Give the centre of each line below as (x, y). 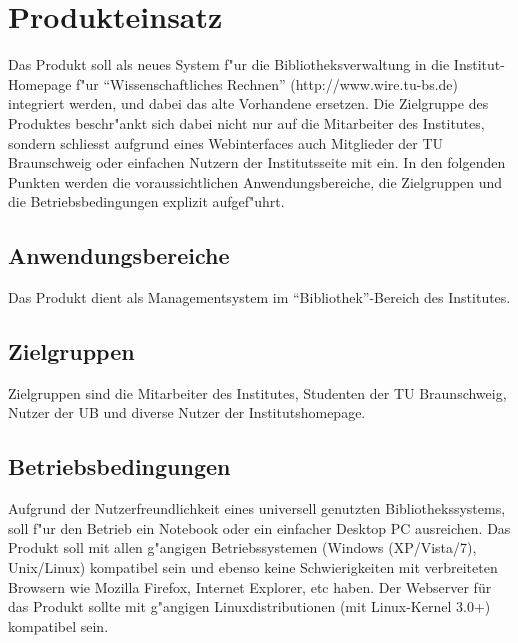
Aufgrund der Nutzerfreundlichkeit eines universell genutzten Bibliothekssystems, (257, 508)
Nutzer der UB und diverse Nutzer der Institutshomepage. (187, 412)
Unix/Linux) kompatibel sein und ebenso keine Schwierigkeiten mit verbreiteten (253, 567)
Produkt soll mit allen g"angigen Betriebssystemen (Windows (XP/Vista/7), (242, 547)
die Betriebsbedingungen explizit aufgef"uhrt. (146, 201)
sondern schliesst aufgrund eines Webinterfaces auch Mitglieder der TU (226, 142)
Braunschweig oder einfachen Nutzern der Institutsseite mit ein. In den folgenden (257, 162)
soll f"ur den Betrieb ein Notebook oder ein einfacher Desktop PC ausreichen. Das (259, 527)
